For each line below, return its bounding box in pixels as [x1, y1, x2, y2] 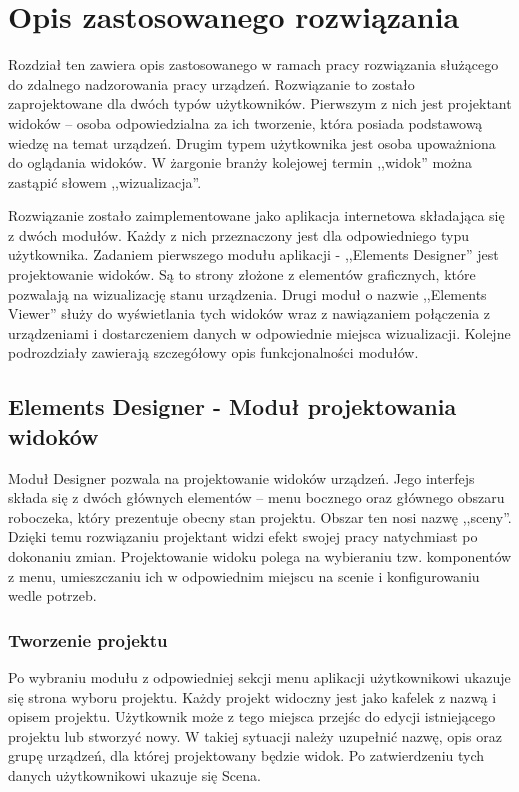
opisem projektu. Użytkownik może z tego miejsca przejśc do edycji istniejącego [8, 706, 496, 727]
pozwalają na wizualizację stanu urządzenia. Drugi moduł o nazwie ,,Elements [8, 283, 487, 304]
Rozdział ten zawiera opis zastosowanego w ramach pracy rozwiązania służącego [8, 54, 499, 75]
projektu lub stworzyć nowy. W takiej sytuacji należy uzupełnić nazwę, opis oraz [8, 725, 502, 746]
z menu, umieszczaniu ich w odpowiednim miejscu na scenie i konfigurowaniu [8, 565, 480, 586]
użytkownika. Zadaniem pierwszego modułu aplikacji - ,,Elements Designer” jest [8, 244, 499, 265]
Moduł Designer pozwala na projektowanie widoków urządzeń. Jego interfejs [8, 467, 475, 488]
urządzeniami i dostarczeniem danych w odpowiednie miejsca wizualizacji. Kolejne [8, 322, 511, 343]
